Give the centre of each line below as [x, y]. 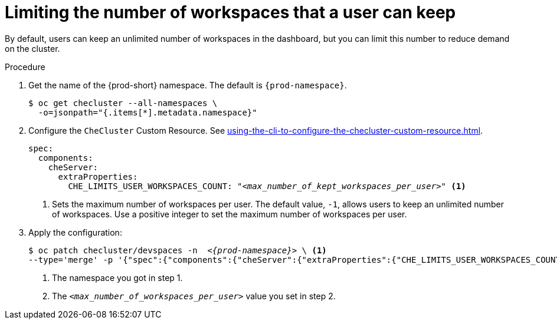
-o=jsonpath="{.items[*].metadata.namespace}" [148, 112]
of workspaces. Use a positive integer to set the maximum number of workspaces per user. [230, 214]
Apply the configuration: [75, 232]
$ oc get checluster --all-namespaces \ [123, 103]
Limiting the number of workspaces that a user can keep [230, 12]
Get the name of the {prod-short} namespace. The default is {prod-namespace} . [188, 85]
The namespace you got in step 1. [117, 277]
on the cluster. [32, 48]
